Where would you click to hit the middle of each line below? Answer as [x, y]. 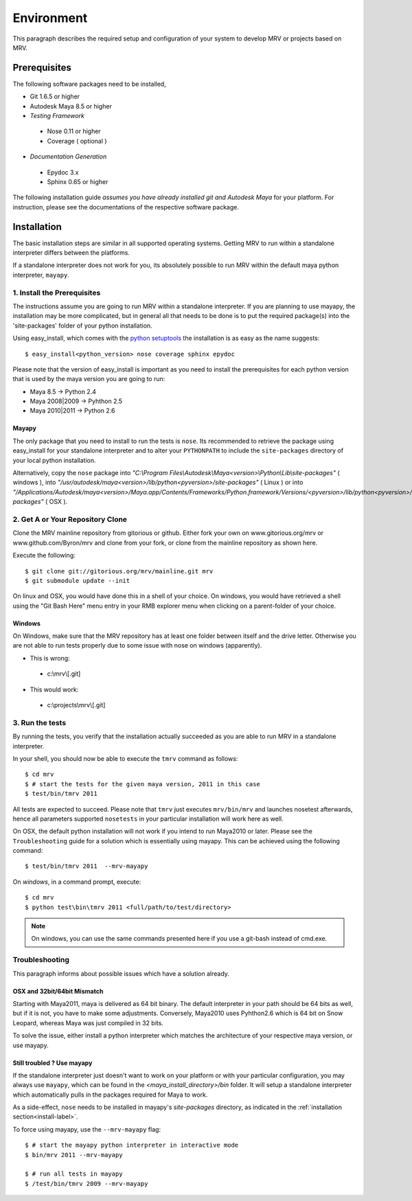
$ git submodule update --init [78, 581]
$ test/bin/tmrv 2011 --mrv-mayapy [87, 866]
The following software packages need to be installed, [89, 84]
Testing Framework [57, 116]
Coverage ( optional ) [77, 141]
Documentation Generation [68, 157]
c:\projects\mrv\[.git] [76, 705]
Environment [50, 18]
